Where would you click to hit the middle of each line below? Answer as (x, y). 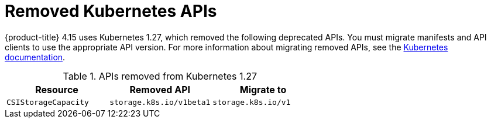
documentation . (35, 57)
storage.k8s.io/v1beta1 (160, 102)
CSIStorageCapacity (48, 102)
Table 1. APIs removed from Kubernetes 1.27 (160, 76)
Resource (57, 89)
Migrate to (263, 89)
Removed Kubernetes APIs (111, 11)
